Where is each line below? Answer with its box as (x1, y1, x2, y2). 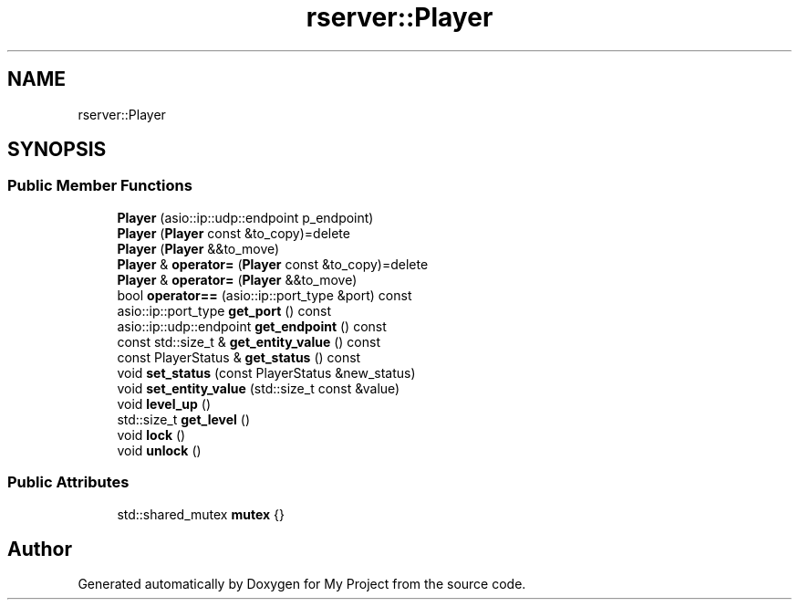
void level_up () (117, 395, 212, 412)
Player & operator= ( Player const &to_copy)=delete (117, 256, 429, 272)
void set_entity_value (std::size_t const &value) (117, 380, 400, 396)
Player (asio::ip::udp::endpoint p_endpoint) (117, 209, 374, 225)
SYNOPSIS (7, 138, 107, 162)
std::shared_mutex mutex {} (117, 506, 285, 522)
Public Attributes (7, 473, 130, 492)
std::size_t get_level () (117, 411, 250, 427)
